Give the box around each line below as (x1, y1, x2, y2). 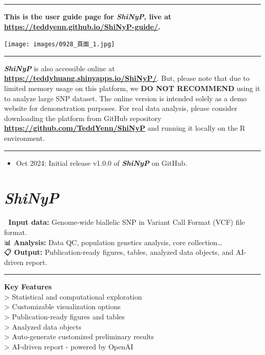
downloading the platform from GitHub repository (4, 112, 162, 123)
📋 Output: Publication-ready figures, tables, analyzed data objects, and (4, 247, 233, 257)
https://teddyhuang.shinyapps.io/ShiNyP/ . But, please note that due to (4, 73, 250, 83)
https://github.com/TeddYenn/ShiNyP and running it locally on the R (4, 123, 246, 133)
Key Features (4, 281, 52, 292)
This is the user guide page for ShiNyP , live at (4, 11, 172, 21)
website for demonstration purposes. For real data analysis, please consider (4, 103, 237, 113)
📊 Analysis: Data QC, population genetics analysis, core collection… (4, 236, 222, 247)
